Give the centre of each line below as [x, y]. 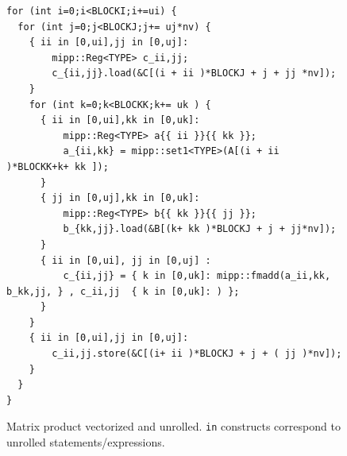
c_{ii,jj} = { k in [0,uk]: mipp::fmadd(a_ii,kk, [197, 276]
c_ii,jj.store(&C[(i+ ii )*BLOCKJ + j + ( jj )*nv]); [197, 354]
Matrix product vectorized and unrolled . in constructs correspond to [173, 426]
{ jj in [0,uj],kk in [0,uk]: [120, 198]
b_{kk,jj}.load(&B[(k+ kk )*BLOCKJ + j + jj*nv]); [200, 229]
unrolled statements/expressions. [86, 442]
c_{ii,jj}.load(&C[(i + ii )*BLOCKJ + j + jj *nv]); [194, 73]
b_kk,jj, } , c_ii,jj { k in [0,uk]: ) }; [123, 291]
